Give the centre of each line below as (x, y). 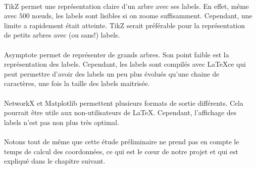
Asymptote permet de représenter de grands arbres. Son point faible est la (117, 54)
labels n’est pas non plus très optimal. (62, 122)
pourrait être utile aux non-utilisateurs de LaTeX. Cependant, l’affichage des (120, 112)
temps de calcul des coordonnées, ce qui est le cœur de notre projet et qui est (121, 151)
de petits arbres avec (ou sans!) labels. (62, 35)
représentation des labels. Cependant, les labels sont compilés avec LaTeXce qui (125, 64)
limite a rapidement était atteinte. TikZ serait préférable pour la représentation (125, 25)
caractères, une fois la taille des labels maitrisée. (77, 83)
